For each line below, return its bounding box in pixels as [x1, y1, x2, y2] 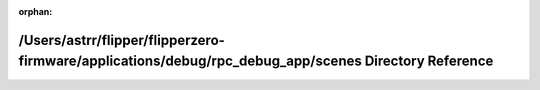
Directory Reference [364, 53, 494, 70]
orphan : [18, 6, 53, 17]
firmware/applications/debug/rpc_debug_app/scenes [18, 53, 362, 70]
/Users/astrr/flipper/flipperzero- [18, 31, 225, 49]
